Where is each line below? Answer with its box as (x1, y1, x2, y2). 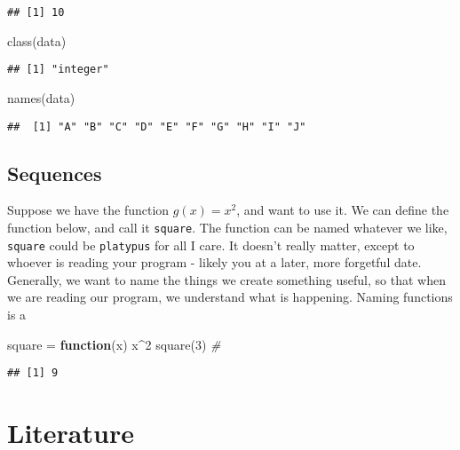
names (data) (7, 88, 75, 107)
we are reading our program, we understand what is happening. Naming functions (7, 288, 453, 306)
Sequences (7, 159, 102, 186)
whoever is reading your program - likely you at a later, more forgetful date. (7, 253, 422, 272)
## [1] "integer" (7, 63, 109, 76)
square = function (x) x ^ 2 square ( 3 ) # (7, 335, 221, 353)
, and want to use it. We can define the (236, 201, 449, 219)
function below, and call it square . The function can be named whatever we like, (7, 217, 448, 236)
